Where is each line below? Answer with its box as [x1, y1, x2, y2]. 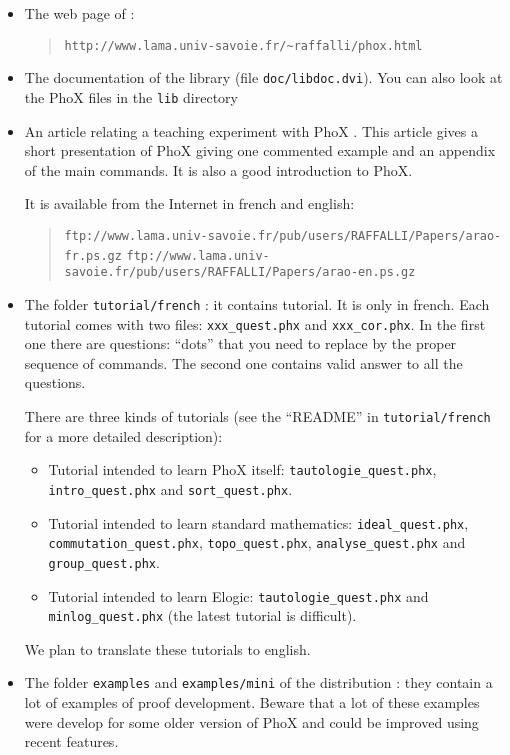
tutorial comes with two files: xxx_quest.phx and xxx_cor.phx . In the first [24, 313, 486, 334]
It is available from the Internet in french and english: [24, 193, 355, 214]
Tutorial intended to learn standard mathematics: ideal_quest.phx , [48, 512, 469, 533]
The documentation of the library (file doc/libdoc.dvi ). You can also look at [24, 67, 503, 88]
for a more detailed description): [24, 425, 223, 446]
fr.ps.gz [64, 248, 122, 263]
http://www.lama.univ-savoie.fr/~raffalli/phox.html [64, 38, 423, 53]
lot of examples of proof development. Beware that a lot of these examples [24, 692, 480, 713]
